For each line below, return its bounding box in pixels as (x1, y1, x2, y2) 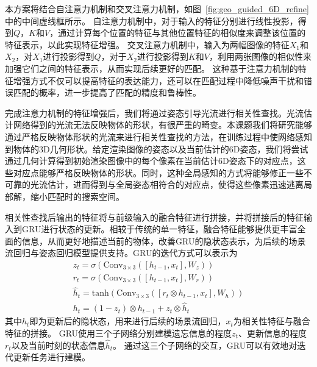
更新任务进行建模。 (13, 351, 90, 363)
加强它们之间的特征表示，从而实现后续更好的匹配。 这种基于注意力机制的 (5, 62, 298, 74)
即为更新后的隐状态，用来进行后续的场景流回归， (29, 315, 226, 327)
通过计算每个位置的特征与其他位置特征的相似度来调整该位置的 (58, 26, 306, 39)
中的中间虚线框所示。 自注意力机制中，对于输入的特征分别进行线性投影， (5, 14, 298, 27)
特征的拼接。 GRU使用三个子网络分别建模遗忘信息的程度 (5, 327, 232, 340)
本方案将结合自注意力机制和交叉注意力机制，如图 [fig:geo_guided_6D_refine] (5, 2, 309, 15)
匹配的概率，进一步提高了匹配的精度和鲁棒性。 (13, 86, 201, 99)
